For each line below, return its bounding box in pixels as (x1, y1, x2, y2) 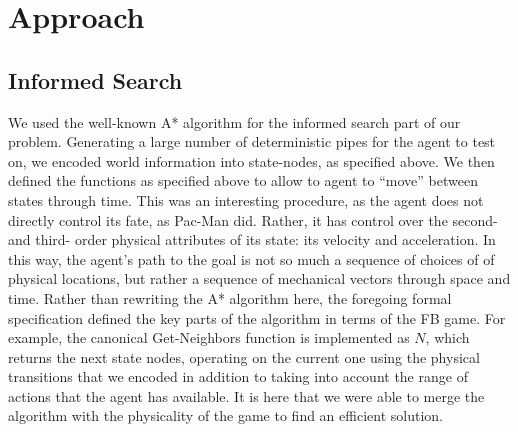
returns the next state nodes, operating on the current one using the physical (8, 346, 480, 367)
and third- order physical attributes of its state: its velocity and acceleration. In (8, 229, 496, 250)
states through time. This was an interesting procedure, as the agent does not (8, 189, 484, 210)
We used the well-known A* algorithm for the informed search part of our (8, 111, 461, 132)
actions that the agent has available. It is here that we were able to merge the (8, 385, 485, 406)
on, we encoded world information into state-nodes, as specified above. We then (8, 150, 495, 171)
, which (425, 327, 470, 348)
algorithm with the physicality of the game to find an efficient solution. (8, 405, 443, 426)
